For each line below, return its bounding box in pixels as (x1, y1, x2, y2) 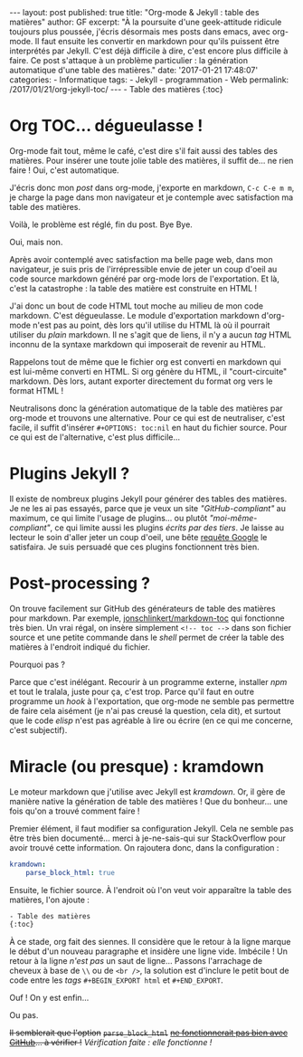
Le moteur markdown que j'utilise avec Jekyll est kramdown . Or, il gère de (9, 786, 286, 797)
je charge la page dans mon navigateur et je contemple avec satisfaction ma (9, 192, 294, 203)
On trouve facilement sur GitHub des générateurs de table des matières (9, 603, 276, 614)
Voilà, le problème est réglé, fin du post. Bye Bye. (9, 219, 193, 230)
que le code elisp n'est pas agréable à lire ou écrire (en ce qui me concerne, (9, 715, 294, 726)
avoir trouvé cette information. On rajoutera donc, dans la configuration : (9, 842, 279, 852)
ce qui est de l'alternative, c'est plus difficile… (9, 432, 181, 443)
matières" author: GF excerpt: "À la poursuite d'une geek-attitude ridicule (9, 16, 282, 27)
